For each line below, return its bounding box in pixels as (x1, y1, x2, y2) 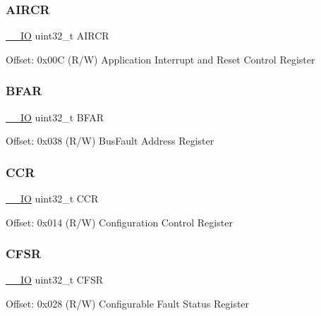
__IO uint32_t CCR (6, 191, 99, 206)
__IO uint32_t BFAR (6, 109, 104, 124)
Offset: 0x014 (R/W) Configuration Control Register (6, 214, 233, 229)
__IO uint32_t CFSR (6, 272, 104, 287)
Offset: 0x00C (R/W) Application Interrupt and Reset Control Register (6, 51, 315, 66)
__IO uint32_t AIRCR (6, 28, 109, 43)
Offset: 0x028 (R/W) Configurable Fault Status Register (6, 296, 250, 311)
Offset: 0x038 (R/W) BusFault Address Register (6, 133, 214, 148)
